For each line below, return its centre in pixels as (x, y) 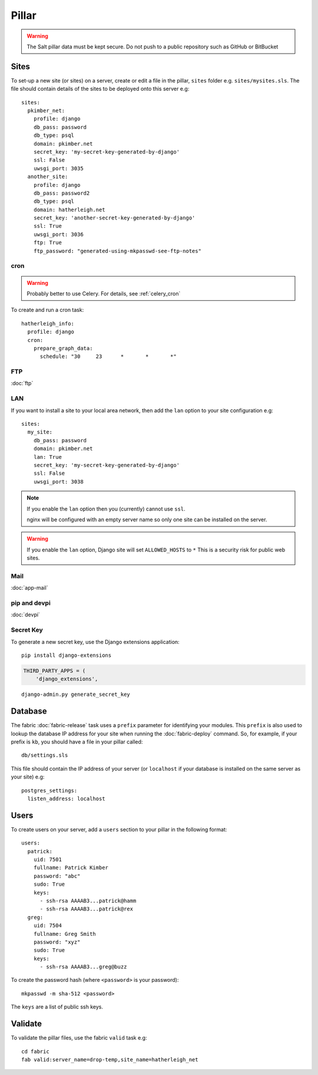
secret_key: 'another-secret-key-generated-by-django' (114, 218)
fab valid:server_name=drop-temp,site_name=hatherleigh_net (110, 1059)
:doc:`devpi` (26, 615)
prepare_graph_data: (63, 348)
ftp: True (47, 243)
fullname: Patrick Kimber (71, 868)
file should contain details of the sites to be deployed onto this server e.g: (100, 89)
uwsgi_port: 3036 (58, 234)
